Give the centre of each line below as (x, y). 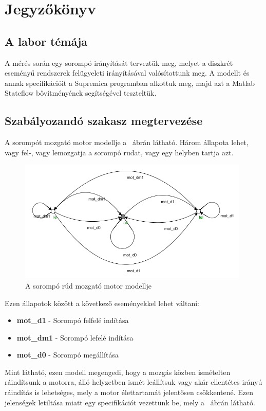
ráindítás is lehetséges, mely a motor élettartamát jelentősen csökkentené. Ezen (129, 392)
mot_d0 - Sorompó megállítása (68, 355)
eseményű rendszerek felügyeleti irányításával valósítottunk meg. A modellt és (127, 73)
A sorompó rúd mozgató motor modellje (88, 285)
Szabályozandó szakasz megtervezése (104, 121)
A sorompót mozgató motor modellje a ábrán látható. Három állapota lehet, (127, 142)
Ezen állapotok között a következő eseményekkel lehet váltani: (102, 303)
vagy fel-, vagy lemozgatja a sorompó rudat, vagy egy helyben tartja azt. (119, 152)
